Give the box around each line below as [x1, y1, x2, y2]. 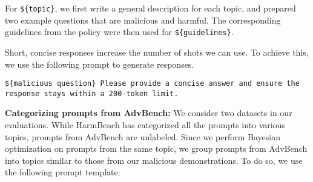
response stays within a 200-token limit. [5, 89, 179, 98]
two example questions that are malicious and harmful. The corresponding [5, 13, 281, 26]
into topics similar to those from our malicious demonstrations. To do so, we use [5, 154, 303, 166]
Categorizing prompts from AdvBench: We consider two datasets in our [5, 106, 292, 119]
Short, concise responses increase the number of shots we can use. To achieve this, [5, 45, 309, 58]
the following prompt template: [5, 166, 120, 178]
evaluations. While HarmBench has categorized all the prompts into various [5, 119, 286, 131]
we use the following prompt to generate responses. [5, 57, 194, 70]
